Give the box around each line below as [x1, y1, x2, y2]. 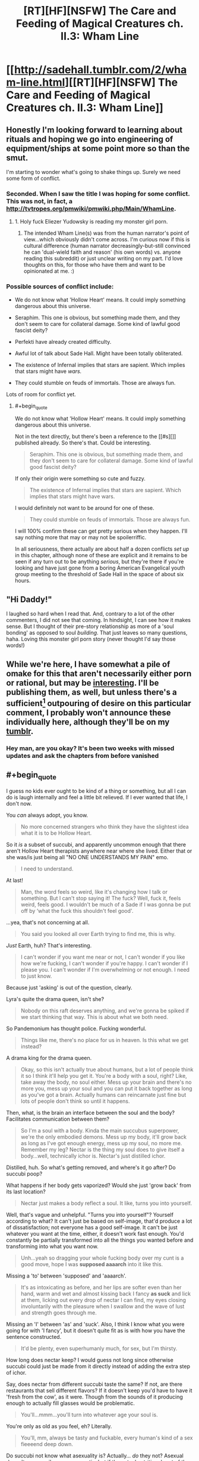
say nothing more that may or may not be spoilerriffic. [14, 534, 147, 541]
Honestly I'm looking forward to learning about [6, 125, 183, 135]
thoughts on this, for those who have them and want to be [23, 261, 166, 269]
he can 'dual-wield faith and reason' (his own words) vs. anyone [23, 248, 181, 256]
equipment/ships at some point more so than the [6, 143, 190, 153]
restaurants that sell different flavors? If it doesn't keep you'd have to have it [6, 1387, 192, 1394]
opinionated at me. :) [23, 268, 75, 275]
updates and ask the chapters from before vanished [6, 751, 159, 760]
